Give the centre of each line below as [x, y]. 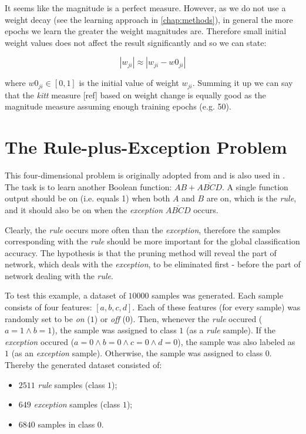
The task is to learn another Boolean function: [88, 186]
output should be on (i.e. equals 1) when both [88, 198]
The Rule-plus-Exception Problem [146, 147]
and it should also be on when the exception [84, 209]
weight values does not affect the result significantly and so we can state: [136, 42]
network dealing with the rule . [59, 275]
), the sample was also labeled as [236, 341]
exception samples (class [77, 404]
